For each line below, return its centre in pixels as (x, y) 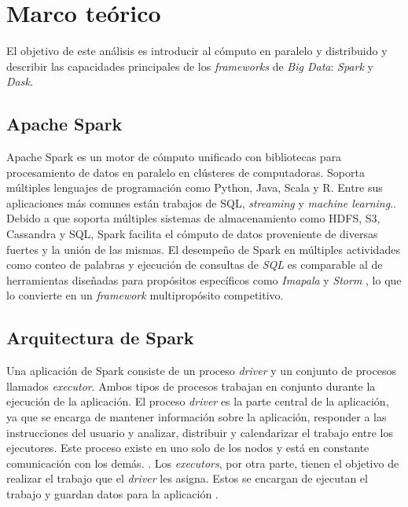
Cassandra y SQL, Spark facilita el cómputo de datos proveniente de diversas (192, 234)
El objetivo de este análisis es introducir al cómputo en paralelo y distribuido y (197, 51)
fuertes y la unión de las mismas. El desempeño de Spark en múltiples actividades (203, 249)
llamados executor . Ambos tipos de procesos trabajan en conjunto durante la (191, 386)
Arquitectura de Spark (100, 338)
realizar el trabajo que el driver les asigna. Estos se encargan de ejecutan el (187, 478)
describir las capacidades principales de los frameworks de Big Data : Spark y (190, 66)
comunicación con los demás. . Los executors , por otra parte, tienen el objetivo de (203, 463)
